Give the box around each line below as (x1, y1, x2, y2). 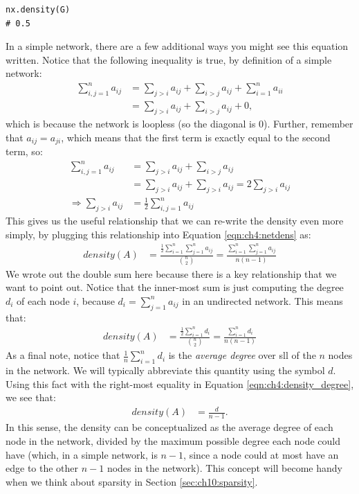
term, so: (6, 144, 43, 159)
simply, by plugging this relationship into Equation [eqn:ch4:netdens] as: (6, 227, 311, 241)
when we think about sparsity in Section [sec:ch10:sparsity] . (6, 474, 258, 488)
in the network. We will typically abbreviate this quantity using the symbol (6, 363, 325, 378)
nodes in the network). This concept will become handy (107, 461, 342, 475)
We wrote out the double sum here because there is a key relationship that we (6, 266, 337, 281)
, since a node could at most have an (183, 447, 339, 461)
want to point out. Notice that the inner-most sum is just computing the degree (6, 280, 344, 294)
